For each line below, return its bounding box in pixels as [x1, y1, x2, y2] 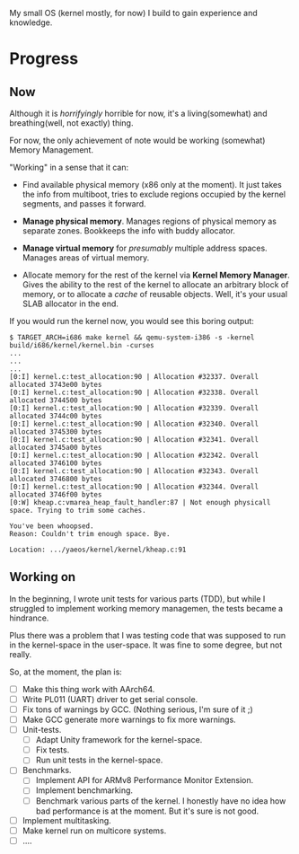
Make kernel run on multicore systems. [22, 825, 167, 836]
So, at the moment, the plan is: [9, 666, 123, 677]
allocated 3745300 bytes [9, 427, 102, 436]
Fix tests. [35, 744, 70, 755]
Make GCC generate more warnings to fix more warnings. [22, 714, 236, 725]
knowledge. [9, 17, 53, 28]
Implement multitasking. [22, 814, 112, 825]
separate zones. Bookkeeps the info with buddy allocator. [22, 225, 236, 236]
